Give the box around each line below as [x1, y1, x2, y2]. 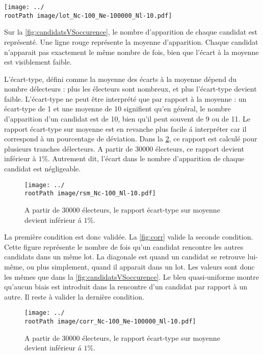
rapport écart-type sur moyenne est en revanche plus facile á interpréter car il [4, 123, 247, 134]
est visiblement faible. [4, 56, 72, 67]
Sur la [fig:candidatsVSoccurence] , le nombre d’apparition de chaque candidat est [4, 26, 257, 37]
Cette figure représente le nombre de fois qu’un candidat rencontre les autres [4, 241, 244, 252]
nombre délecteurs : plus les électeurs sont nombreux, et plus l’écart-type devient [4, 83, 257, 94]
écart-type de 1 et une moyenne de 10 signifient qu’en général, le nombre [4, 103, 231, 114]
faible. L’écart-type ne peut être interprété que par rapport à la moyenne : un [4, 93, 247, 104]
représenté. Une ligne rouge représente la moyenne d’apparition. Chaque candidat [4, 36, 258, 47]
